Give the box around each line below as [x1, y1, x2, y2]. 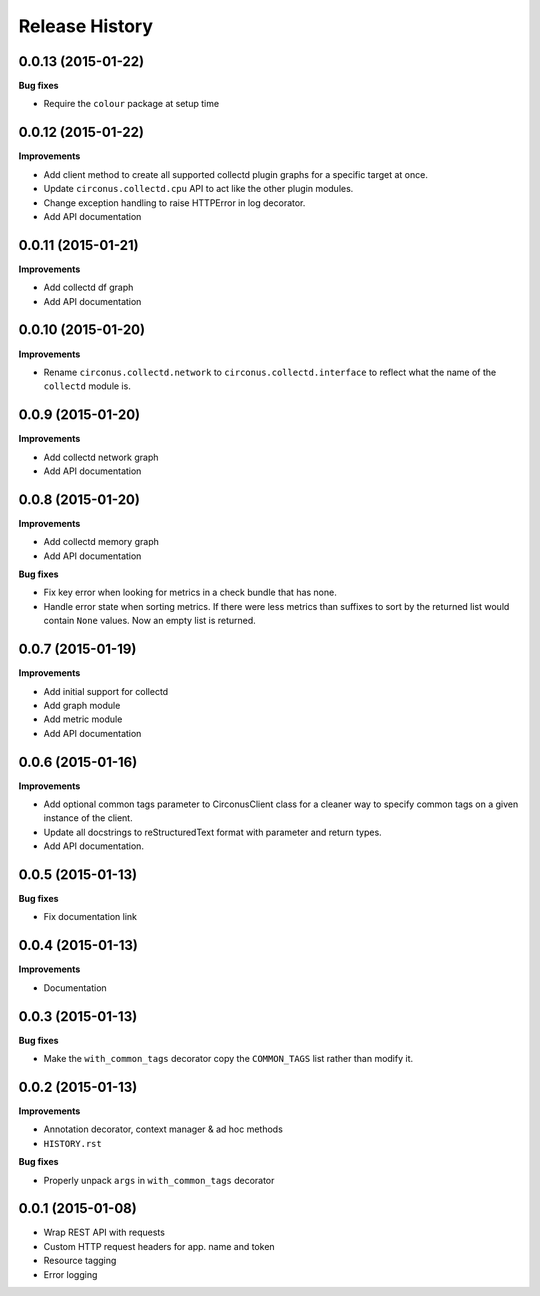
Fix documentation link [43, 911, 137, 923]
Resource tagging [43, 1255, 117, 1267]
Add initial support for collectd [43, 685, 169, 697]
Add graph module [43, 699, 121, 711]
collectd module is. [43, 380, 132, 392]
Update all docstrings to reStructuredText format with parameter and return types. [43, 826, 382, 838]
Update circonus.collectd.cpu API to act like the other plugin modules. [43, 183, 354, 195]
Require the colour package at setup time [43, 98, 220, 110]
